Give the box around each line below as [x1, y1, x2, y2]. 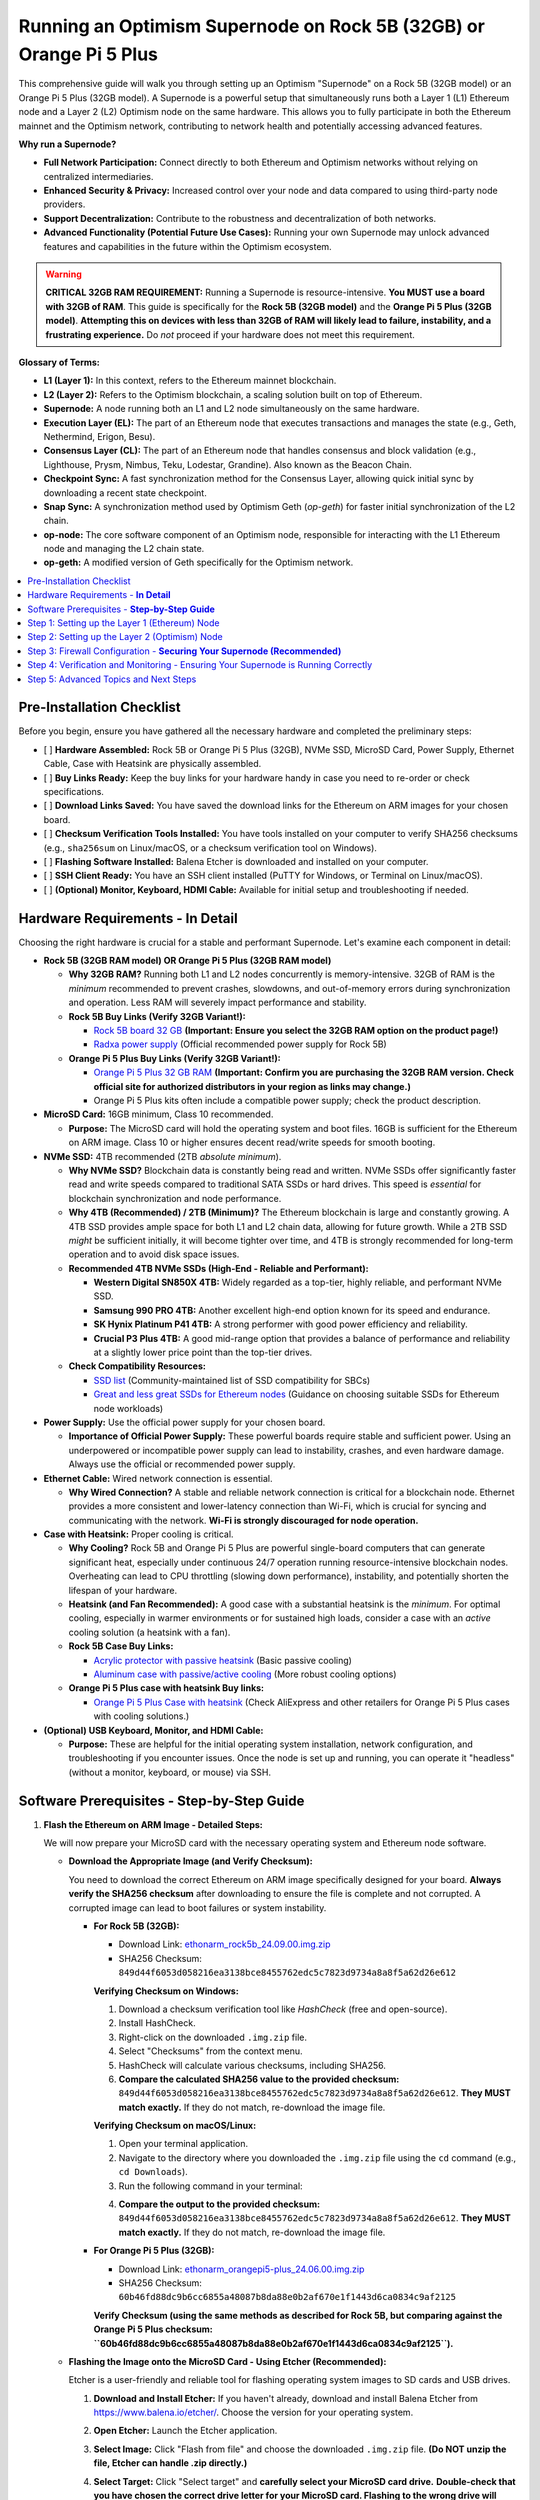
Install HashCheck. [118, 2017, 196, 2029]
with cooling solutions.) [93, 1710, 190, 1722]
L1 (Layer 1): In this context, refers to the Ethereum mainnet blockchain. [43, 375, 337, 387]
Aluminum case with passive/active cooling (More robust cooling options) [93, 1668, 397, 1680]
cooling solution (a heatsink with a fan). [68, 1626, 231, 1638]
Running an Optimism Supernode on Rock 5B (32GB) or [18, 15, 485, 37]
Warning [45, 268, 82, 280]
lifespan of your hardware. [68, 1584, 178, 1596]
